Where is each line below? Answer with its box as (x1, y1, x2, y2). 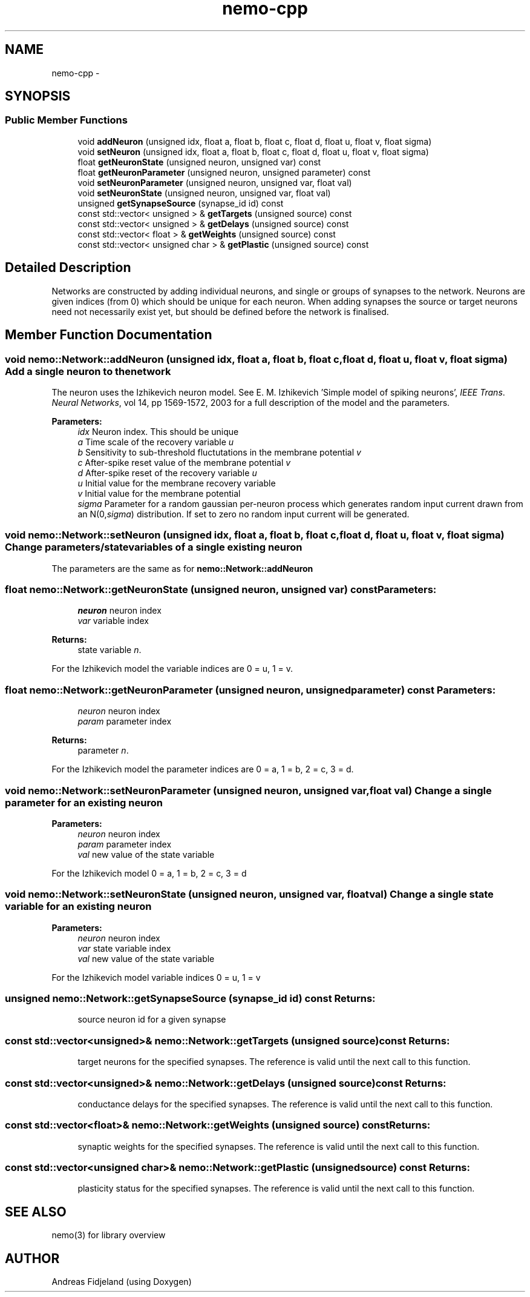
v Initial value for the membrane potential (77, 488, 241, 499)
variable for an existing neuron (5, 900, 152, 913)
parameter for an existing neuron (5, 796, 163, 809)
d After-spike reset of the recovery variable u (77, 467, 257, 478)
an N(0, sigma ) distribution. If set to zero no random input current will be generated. (77, 508, 410, 519)
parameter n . (77, 745, 129, 756)
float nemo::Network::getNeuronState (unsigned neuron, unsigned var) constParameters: (5, 583, 437, 595)
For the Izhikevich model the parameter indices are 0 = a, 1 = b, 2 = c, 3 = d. (51, 764, 354, 775)
